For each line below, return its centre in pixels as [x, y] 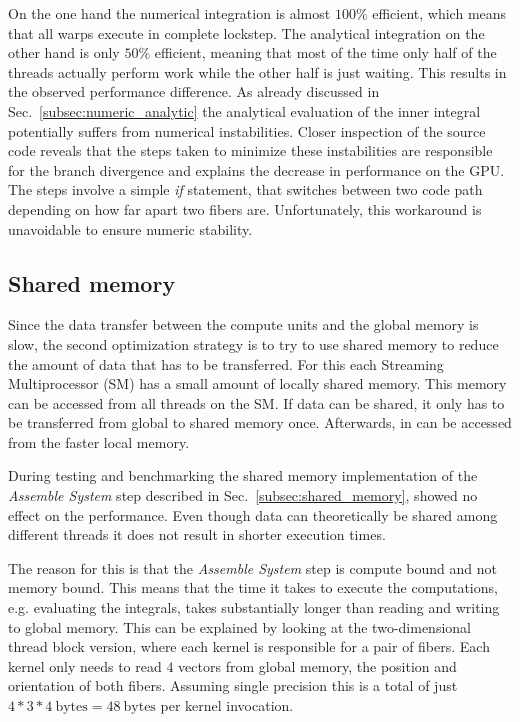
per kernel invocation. [227, 705]
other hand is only [64, 52]
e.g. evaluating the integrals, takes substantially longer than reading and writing [254, 607]
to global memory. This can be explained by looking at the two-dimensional [239, 626]
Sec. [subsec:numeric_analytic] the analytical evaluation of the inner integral [244, 110]
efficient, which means [439, 13]
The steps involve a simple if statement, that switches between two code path [245, 189]
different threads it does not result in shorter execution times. [197, 534]
